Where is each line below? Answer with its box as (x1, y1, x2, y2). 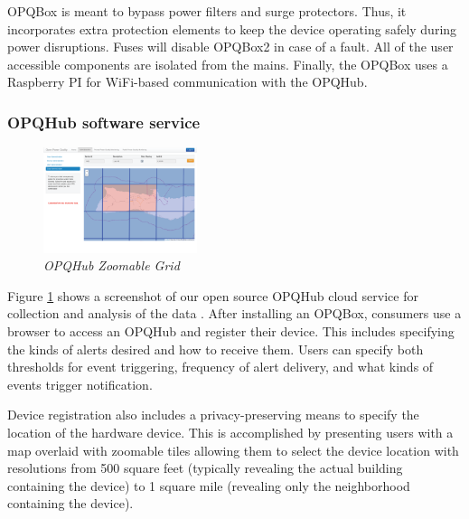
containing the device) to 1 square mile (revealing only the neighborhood (7, 476, 410, 495)
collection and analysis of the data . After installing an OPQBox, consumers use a (7, 304, 462, 323)
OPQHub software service (7, 110, 201, 133)
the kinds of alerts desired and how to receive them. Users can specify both (7, 339, 424, 358)
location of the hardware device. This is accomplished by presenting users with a (7, 422, 454, 441)
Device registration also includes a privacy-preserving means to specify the (7, 405, 419, 424)
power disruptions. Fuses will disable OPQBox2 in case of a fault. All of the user (7, 37, 454, 56)
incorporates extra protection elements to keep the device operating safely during (7, 19, 457, 38)
